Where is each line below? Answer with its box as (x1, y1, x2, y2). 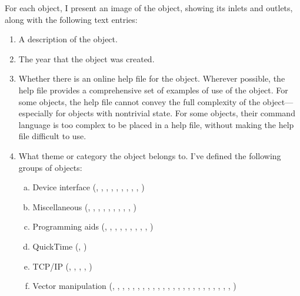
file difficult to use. (18, 130, 86, 142)
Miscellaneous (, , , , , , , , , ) (32, 200, 136, 213)
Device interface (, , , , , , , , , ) (32, 181, 145, 193)
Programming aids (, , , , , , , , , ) (32, 220, 154, 233)
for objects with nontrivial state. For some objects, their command (55, 107, 295, 119)
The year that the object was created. (18, 52, 155, 65)
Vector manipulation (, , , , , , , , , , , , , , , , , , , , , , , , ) (32, 280, 236, 292)
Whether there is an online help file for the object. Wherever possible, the (18, 72, 285, 85)
